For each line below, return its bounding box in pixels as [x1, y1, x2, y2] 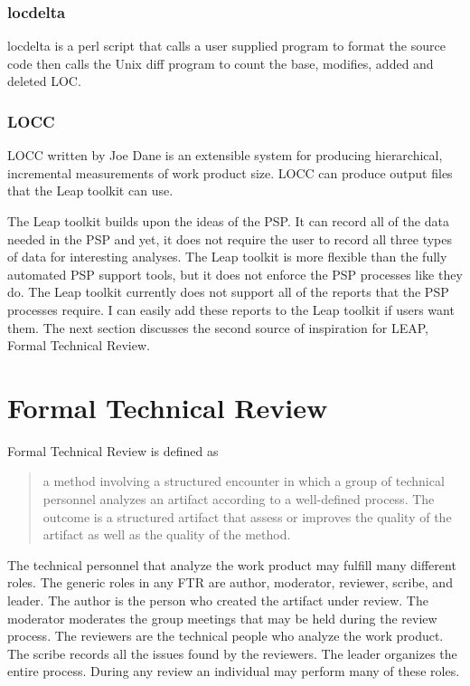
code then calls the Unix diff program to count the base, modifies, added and [7, 53, 434, 72]
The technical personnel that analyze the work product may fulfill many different [7, 555, 456, 574]
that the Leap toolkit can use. [7, 181, 174, 200]
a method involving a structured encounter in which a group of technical [42, 472, 445, 491]
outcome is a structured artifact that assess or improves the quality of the [42, 507, 452, 526]
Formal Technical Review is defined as [7, 441, 219, 460]
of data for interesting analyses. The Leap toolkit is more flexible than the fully [7, 247, 447, 266]
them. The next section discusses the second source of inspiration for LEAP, [7, 318, 429, 337]
